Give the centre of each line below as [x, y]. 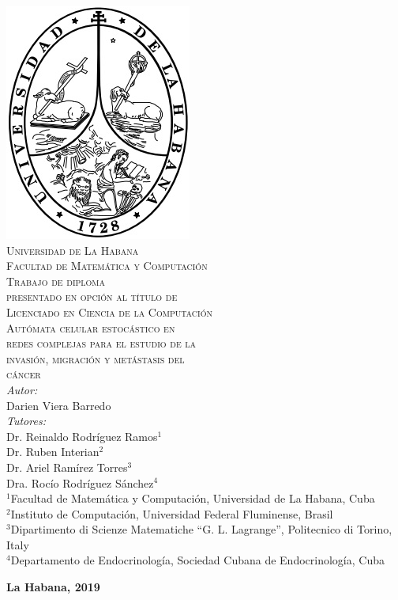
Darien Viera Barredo [59, 405]
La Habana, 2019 [53, 587]
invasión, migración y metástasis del [96, 358]
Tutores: [26, 421]
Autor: [22, 389]
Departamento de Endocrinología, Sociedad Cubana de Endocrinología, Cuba [197, 560]
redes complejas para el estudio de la [101, 343]
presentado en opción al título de [92, 296]
